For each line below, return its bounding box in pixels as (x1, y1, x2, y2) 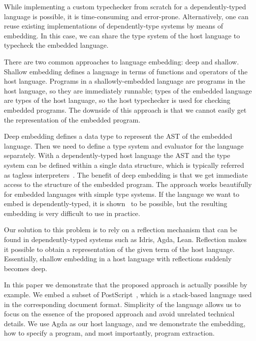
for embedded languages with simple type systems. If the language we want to (4, 188, 239, 199)
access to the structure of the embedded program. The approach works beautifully (4, 179, 252, 189)
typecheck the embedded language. (4, 40, 109, 50)
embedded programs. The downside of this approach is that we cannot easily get (4, 104, 247, 115)
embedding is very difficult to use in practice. (4, 208, 140, 218)
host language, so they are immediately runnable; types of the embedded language (4, 85, 252, 95)
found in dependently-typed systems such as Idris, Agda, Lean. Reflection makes (4, 234, 247, 245)
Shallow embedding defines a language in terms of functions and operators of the (4, 66, 248, 76)
